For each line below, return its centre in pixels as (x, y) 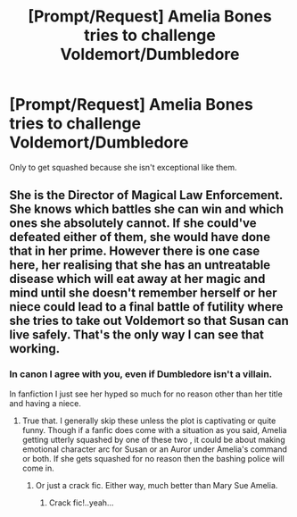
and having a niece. (45, 403)
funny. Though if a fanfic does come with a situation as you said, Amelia (154, 429)
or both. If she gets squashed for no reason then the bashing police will (153, 458)
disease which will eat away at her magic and (137, 279)
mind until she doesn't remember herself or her (144, 293)
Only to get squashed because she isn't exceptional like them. (124, 167)
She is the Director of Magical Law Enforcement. (146, 195)
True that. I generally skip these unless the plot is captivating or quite (149, 421)
